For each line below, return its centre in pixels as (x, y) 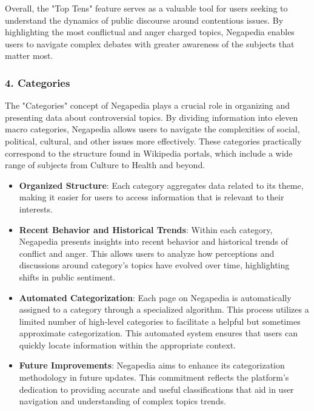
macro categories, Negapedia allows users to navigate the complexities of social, (152, 129)
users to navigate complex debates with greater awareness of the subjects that (150, 43)
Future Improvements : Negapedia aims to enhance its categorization (152, 365)
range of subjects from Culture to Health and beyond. (105, 165)
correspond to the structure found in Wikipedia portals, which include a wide (149, 153)
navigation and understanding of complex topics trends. (122, 401)
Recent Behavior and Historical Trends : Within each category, (146, 229)
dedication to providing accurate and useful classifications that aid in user (156, 389)
